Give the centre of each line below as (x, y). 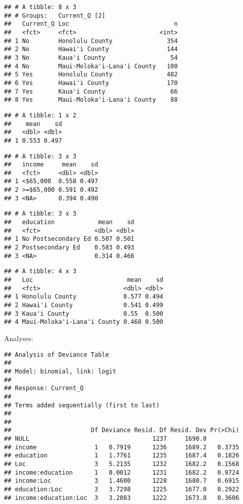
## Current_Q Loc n (91, 24)
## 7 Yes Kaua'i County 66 (91, 91)
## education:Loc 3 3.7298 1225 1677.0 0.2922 (122, 490)
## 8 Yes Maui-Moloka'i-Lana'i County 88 (91, 100)
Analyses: (19, 338)
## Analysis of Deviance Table (57, 354)
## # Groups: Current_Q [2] (55, 15)
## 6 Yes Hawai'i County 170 (91, 83)
